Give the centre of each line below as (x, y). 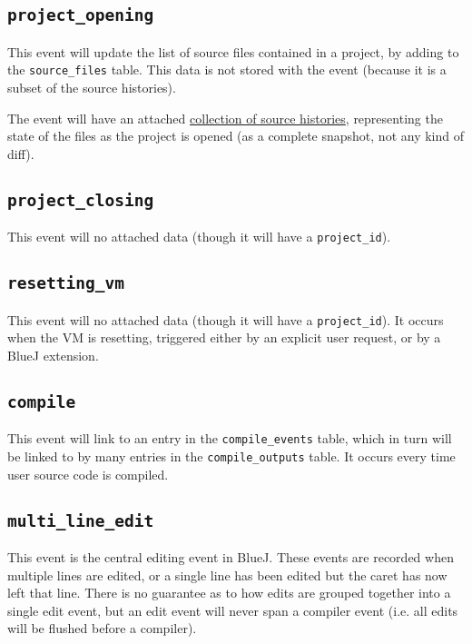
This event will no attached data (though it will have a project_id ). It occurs (226, 319)
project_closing (81, 200)
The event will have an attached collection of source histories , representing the (225, 118)
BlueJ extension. (53, 355)
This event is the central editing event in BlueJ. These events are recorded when (231, 556)
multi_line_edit (81, 520)
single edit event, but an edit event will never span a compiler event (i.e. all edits (233, 610)
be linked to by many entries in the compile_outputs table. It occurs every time (231, 456)
